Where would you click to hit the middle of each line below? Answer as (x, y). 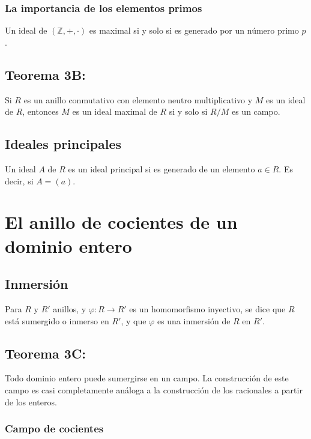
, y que (134, 320)
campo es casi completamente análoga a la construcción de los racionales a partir (154, 389)
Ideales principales (63, 144)
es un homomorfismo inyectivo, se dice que (207, 308)
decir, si (19, 180)
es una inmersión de (194, 320)
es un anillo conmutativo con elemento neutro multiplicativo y (138, 99)
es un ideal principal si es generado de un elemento (162, 169)
